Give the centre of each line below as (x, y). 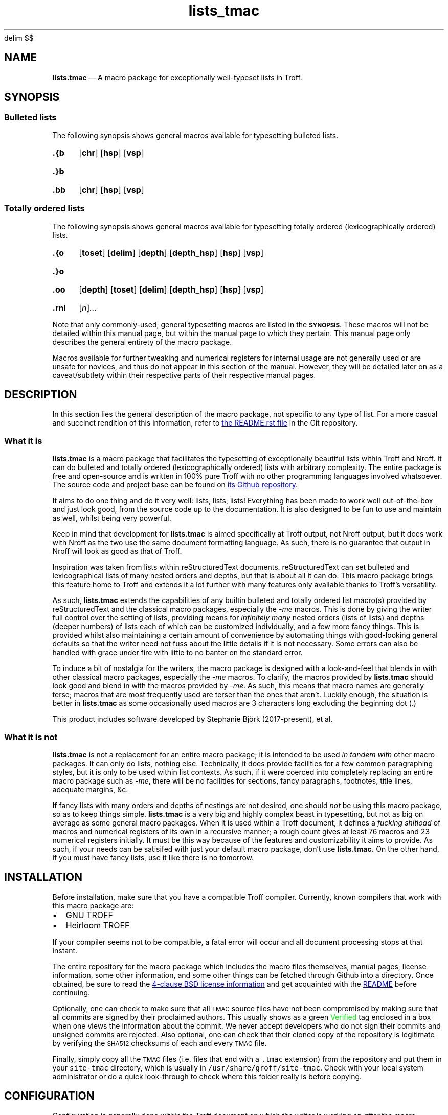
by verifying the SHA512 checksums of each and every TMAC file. (160, 1043)
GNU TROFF (89, 915)
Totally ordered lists (44, 208)
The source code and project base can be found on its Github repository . (175, 485)
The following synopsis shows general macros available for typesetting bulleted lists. (195, 135)
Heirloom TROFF (98, 925)
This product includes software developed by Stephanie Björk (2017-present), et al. (193, 719)
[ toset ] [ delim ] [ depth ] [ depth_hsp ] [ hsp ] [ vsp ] (171, 252)
